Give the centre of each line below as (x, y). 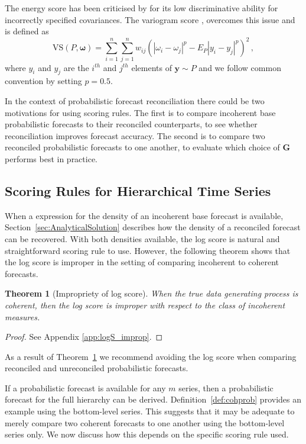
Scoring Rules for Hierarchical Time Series (138, 190)
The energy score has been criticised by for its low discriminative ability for (141, 8)
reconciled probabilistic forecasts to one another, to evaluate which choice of (142, 147)
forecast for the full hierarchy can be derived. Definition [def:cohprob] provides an (153, 399)
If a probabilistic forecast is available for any (85, 387)
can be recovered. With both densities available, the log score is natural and (142, 238)
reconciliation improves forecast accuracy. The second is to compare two (135, 135)
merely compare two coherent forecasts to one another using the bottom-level (145, 422)
